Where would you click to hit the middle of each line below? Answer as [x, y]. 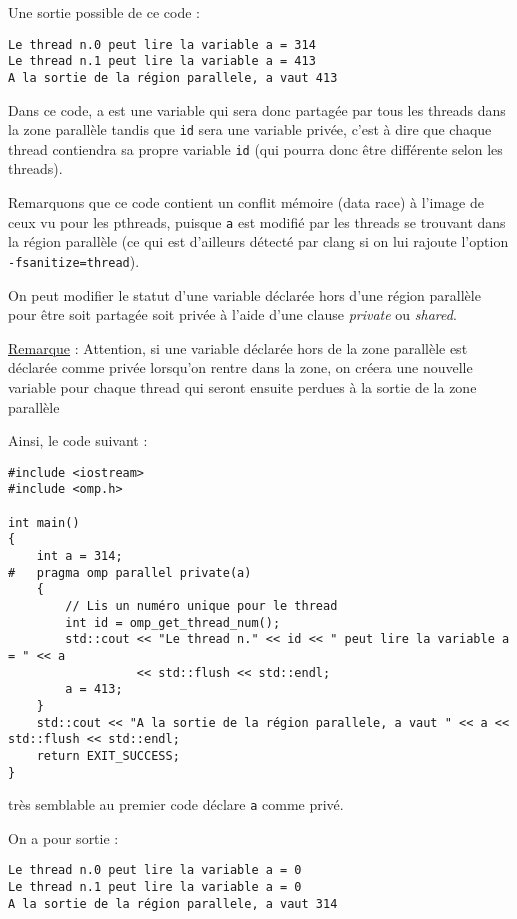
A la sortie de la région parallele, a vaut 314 [173, 903]
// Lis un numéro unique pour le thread [201, 605]
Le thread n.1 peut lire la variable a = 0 [155, 887]
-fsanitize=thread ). [74, 260]
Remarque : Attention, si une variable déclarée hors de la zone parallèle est [238, 347]
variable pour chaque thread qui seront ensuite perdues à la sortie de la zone [242, 386]
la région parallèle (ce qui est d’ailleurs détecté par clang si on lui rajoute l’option [258, 241]
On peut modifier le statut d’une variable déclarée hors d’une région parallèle [244, 294]
